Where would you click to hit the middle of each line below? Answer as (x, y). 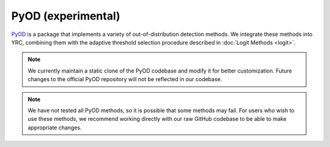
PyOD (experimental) (66, 16)
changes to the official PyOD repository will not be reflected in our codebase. (125, 79)
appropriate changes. (55, 127)
